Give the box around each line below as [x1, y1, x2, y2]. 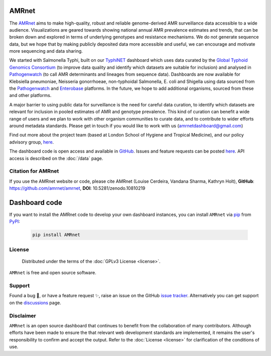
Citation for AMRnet [9, 168, 59, 175]
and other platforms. [9, 92, 52, 98]
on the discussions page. [9, 299, 61, 306]
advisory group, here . [9, 139, 54, 145]
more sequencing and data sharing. [9, 48, 83, 54]
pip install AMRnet [32, 232, 80, 238]
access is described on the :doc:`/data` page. [9, 155, 103, 161]
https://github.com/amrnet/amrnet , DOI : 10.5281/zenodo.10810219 [9, 185, 146, 191]
